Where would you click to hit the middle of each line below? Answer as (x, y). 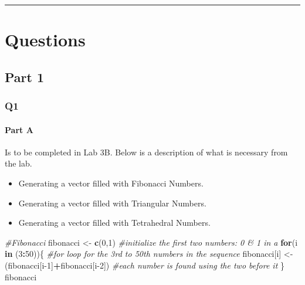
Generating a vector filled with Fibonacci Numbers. (111, 183)
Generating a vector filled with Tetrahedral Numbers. (114, 223)
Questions (45, 40)
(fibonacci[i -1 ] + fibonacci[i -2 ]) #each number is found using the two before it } (145, 265)
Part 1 (25, 77)
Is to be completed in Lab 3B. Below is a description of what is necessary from (146, 152)
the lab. (18, 163)
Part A (19, 129)
